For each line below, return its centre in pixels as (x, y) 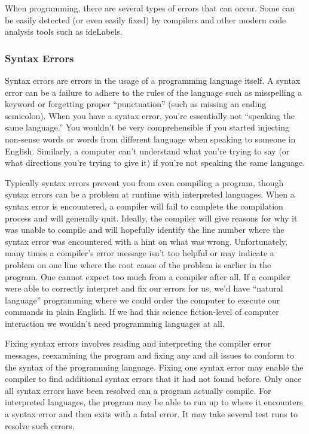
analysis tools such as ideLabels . (64, 31)
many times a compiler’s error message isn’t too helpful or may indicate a (140, 253)
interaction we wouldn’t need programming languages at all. (115, 323)
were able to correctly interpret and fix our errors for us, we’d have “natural (144, 288)
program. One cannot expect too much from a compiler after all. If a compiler (148, 276)
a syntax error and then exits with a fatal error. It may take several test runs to (151, 414)
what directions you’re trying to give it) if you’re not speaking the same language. (155, 163)
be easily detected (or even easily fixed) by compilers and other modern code (146, 19)
